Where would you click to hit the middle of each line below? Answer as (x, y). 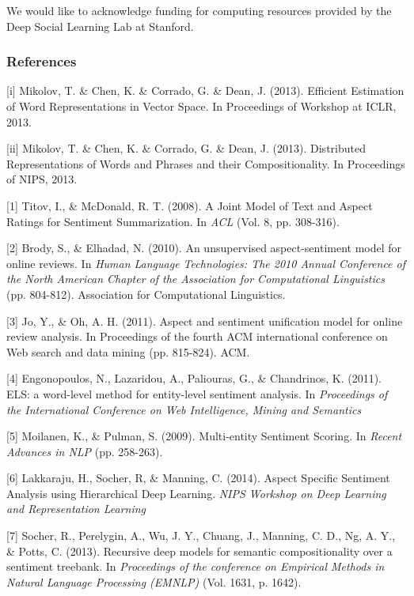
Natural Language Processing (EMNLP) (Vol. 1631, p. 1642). (154, 581)
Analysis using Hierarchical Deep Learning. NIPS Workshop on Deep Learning (196, 493)
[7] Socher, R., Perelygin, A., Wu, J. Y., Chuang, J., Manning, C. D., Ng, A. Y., (201, 536)
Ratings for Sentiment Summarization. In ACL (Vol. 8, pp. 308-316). (173, 221)
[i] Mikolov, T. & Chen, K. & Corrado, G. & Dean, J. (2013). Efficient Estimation (205, 91)
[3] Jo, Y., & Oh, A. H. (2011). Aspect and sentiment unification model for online (205, 321)
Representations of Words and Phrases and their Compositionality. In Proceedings (206, 163)
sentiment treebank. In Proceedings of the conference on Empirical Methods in (196, 566)
